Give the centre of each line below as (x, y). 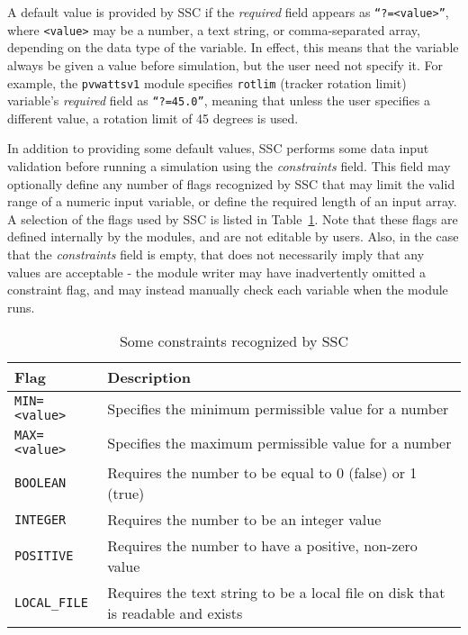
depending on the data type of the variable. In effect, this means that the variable (233, 47)
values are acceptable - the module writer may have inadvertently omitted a (216, 272)
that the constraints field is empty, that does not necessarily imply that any (216, 254)
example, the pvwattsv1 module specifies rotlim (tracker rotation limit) (207, 82)
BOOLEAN (40, 483)
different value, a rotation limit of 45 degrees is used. (153, 118)
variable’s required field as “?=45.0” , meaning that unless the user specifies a (219, 100)
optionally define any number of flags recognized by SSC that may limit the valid (231, 183)
